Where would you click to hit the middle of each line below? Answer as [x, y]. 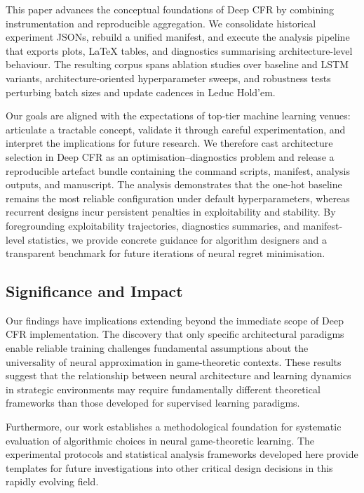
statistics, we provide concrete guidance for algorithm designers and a [177, 239]
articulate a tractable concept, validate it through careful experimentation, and [176, 129]
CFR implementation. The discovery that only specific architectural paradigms [175, 334]
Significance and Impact [94, 291]
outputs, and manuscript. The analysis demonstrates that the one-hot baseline [174, 184]
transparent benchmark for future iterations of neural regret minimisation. [166, 253]
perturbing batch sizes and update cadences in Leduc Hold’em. [141, 92]
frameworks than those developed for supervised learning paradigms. [153, 403]
